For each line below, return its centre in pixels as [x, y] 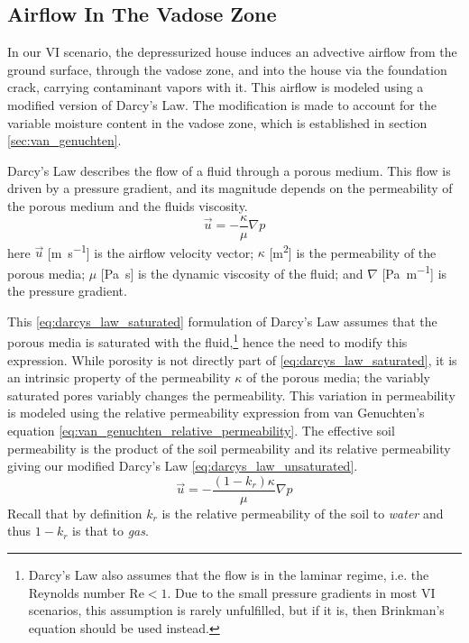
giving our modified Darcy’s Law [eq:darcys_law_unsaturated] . [183, 466]
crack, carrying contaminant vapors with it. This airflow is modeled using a [216, 87]
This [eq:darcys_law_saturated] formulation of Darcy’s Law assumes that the [222, 321]
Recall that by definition [75, 513]
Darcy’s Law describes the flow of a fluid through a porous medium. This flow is [229, 170]
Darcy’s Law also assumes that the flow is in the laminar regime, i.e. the [229, 574]
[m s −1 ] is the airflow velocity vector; [151, 251]
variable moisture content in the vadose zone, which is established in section [217, 122]
